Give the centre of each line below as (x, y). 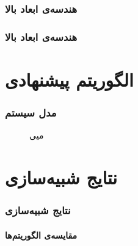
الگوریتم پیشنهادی (69, 79)
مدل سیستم (31, 112)
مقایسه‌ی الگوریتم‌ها (41, 235)
